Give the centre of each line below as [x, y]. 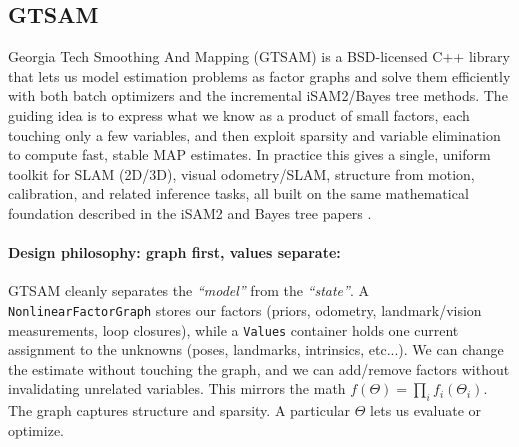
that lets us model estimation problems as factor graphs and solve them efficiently [259, 75]
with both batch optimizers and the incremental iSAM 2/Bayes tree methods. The [258, 95]
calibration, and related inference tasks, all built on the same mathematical [238, 193]
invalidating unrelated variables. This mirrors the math [177, 388]
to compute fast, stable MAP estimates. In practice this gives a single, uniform [249, 154]
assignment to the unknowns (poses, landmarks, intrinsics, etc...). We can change [256, 349]
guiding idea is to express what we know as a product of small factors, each [239, 114]
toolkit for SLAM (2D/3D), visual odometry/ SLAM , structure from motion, [241, 173]
